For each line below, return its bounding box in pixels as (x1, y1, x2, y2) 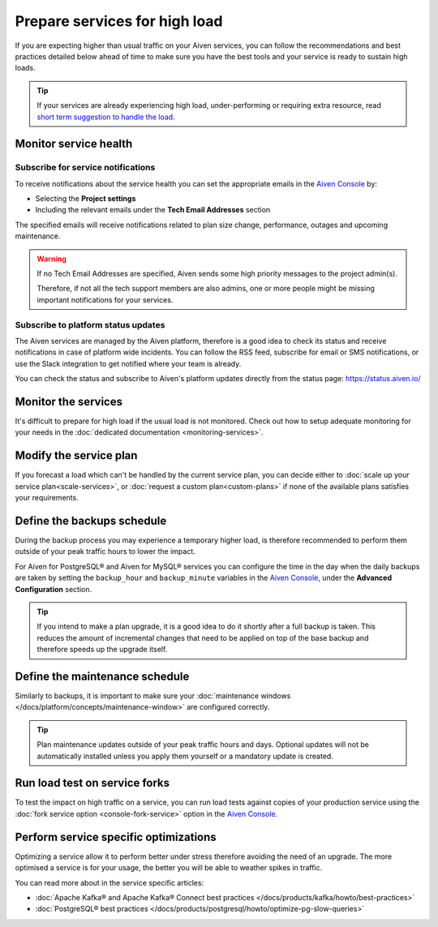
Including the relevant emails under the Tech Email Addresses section (35, 205, 271, 215)
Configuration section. (15, 584, 92, 594)
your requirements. (15, 493, 79, 503)
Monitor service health (15, 137, 133, 151)
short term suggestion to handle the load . (36, 112, 175, 122)
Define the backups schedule (15, 513, 167, 527)
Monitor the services (15, 394, 123, 409)
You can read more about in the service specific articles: (15, 878, 204, 887)
